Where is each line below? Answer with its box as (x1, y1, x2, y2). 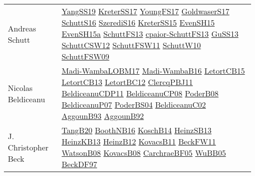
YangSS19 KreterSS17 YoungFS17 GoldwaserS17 (61, 5, 229, 17)
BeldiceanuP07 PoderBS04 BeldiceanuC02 (61, 99, 206, 110)
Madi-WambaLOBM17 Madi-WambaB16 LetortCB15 (61, 65, 245, 76)
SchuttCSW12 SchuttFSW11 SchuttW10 (61, 39, 201, 51)
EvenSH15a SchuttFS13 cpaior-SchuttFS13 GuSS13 (61, 28, 239, 39)
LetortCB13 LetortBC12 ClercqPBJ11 (61, 76, 193, 88)
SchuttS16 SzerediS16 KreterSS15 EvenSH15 (61, 17, 215, 28)
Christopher (8, 141, 49, 153)
